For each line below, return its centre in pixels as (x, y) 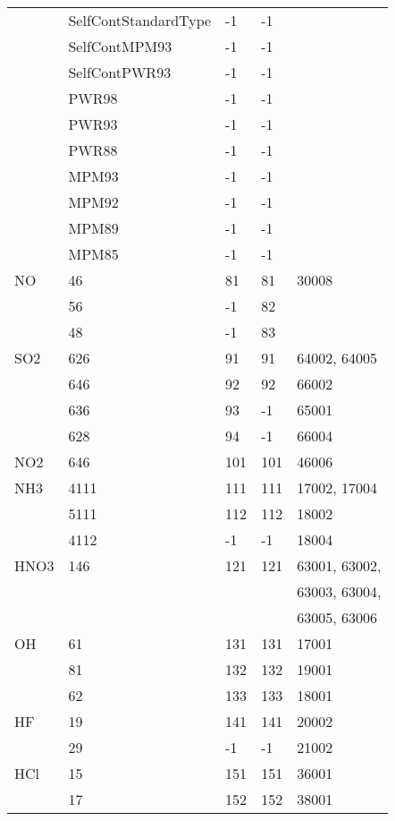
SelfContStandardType (140, 20)
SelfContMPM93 (120, 46)
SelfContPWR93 (120, 72)
